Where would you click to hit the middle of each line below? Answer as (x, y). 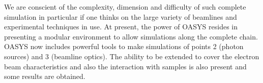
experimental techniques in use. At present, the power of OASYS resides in (121, 27)
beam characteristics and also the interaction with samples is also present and (125, 66)
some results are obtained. (45, 76)
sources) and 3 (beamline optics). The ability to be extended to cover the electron (132, 56)
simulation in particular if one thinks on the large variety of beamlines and (121, 16)
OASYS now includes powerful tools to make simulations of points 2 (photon (124, 46)
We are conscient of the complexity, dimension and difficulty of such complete (125, 7)
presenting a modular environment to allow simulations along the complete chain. (131, 36)
